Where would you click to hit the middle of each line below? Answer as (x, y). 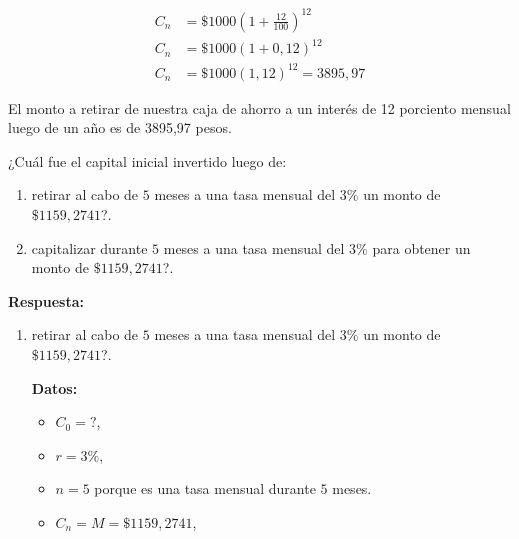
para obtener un (421, 247)
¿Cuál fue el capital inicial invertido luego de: (147, 160)
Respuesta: (46, 300)
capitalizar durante (89, 247)
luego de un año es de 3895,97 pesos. (120, 127)
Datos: (54, 387)
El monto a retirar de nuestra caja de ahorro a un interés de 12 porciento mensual (259, 107)
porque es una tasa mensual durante (205, 488)
